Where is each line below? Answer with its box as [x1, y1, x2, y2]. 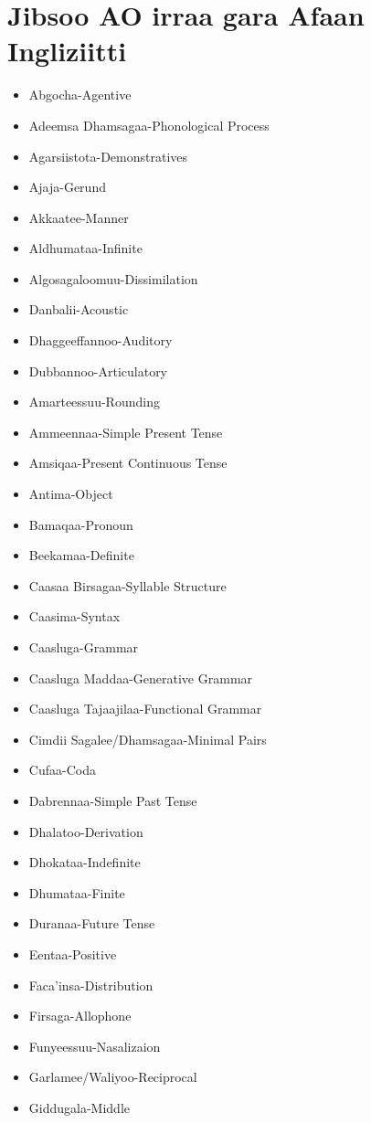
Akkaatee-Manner [28, 207, 129, 227]
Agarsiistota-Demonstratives [28, 146, 188, 165]
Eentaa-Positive [28, 944, 117, 963]
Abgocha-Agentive [28, 85, 132, 104]
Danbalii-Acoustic [28, 300, 129, 319]
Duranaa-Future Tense [28, 914, 155, 933]
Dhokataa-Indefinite [28, 853, 141, 872]
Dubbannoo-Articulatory [28, 361, 168, 380]
